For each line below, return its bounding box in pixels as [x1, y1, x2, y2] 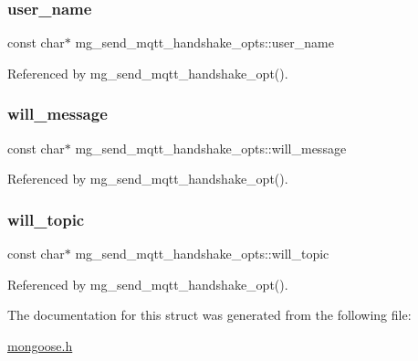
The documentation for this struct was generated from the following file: [7, 305, 412, 324]
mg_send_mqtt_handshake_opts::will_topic [75, 244, 329, 263]
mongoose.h [7, 335, 73, 355]
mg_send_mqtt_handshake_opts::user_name [75, 33, 334, 52]
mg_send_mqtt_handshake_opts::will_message [75, 138, 347, 157]
